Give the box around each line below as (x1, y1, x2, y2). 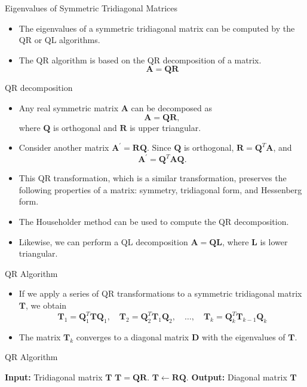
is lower (260, 235, 288, 248)
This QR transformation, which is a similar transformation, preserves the (19, 172, 287, 184)
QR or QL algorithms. (19, 33, 100, 46)
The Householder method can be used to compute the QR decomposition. (19, 215, 289, 228)
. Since (147, 141, 171, 154)
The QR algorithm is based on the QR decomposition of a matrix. (19, 53, 262, 66)
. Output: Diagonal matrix (186, 371, 287, 383)
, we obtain (26, 299, 67, 311)
